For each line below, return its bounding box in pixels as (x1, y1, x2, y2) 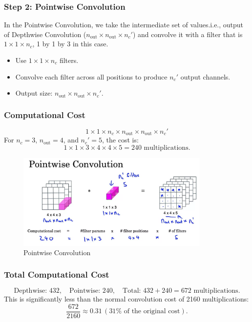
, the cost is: (102, 135, 139, 145)
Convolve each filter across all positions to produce (15, 71, 168, 81)
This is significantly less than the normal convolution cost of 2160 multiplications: (4, 293, 249, 303)
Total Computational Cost (4, 268, 109, 280)
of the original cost (124, 308, 180, 315)
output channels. (180, 71, 231, 81)
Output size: (15, 88, 53, 98)
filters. (59, 55, 79, 65)
